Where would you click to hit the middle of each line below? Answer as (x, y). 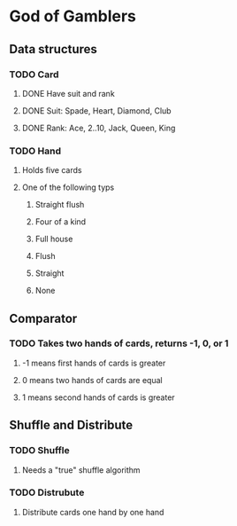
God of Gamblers (73, 16)
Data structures (53, 49)
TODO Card (34, 75)
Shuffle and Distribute (71, 425)
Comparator (43, 318)
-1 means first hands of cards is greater (94, 363)
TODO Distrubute (47, 492)
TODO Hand (35, 151)
